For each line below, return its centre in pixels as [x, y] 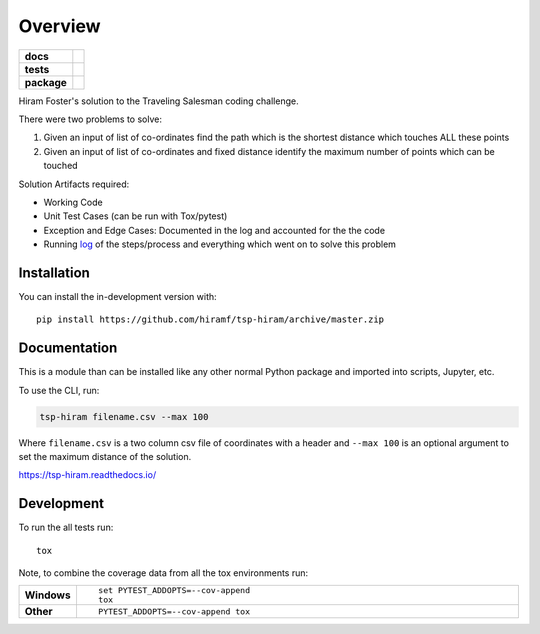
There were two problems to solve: [90, 119]
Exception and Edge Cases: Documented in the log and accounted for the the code [214, 230]
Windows [47, 595]
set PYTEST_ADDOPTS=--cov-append [174, 590]
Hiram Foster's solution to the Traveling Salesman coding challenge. [158, 101]
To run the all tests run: [66, 527]
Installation [54, 272]
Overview [59, 26]
